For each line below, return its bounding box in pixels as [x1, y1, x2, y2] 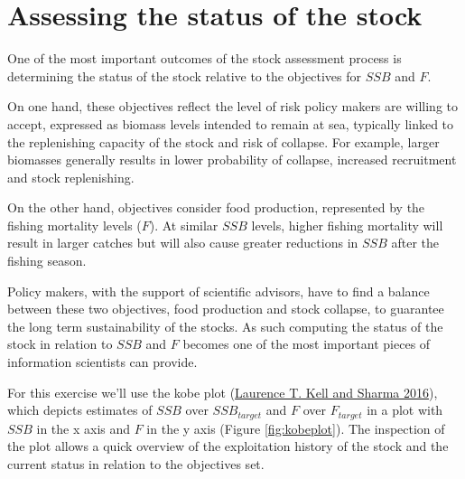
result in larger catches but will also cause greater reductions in [7, 233, 358, 252]
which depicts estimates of [7, 400, 153, 419]
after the [391, 233, 440, 252]
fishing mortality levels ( [7, 215, 142, 234]
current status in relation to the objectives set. [7, 454, 265, 473]
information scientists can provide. [7, 352, 198, 371]
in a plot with [367, 400, 443, 419]
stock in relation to [7, 334, 113, 353]
